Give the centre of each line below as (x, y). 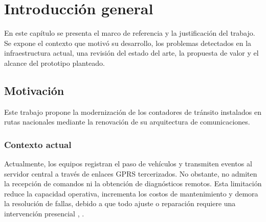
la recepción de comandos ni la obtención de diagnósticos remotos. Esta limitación (133, 183)
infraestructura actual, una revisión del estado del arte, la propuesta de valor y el (131, 53)
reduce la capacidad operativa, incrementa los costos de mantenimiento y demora (131, 193)
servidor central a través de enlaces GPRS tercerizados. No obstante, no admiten (131, 173)
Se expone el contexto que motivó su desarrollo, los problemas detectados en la (128, 43)
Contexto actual (38, 144)
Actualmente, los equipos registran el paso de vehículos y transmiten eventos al (128, 164)
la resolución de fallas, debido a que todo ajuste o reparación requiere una (120, 203)
